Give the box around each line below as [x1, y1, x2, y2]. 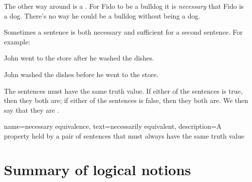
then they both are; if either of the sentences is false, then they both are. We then [4, 95, 249, 105]
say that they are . [4, 104, 59, 115]
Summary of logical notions [4, 159, 191, 179]
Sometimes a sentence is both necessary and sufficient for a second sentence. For [4, 27, 243, 37]
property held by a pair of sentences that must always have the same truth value [4, 130, 245, 141]
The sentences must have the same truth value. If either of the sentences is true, [4, 85, 243, 96]
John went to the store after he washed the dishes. [4, 53, 154, 63]
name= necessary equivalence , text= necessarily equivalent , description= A [4, 121, 222, 131]
